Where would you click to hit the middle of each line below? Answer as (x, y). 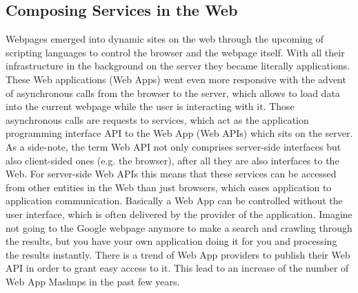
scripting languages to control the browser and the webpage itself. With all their (175, 52)
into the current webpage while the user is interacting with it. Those (150, 106)
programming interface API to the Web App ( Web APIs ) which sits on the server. (179, 133)
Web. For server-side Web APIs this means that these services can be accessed (171, 174)
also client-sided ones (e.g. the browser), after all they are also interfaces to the (172, 160)
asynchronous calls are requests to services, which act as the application (157, 119)
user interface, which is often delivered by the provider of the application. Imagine (179, 214)
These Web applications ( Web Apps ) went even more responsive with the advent (176, 79)
